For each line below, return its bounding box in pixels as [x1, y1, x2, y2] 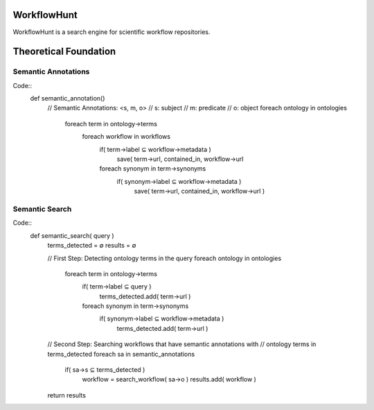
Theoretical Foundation [12, 46, 116, 58]
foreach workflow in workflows [82, 133, 171, 141]
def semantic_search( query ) [30, 231, 114, 239]
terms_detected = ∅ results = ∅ [47, 241, 136, 250]
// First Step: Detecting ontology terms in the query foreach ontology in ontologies [47, 254, 282, 262]
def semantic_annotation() [30, 94, 105, 103]
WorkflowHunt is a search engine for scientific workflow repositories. [12, 28, 211, 36]
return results [47, 391, 87, 399]
